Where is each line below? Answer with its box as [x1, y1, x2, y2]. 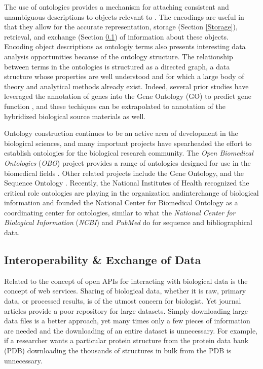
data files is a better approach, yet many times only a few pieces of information [4, 315, 250, 326]
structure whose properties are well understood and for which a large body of [4, 71, 244, 82]
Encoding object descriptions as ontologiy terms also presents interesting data [4, 41, 246, 52]
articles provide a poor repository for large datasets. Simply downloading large [4, 305, 248, 316]
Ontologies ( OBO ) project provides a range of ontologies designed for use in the [4, 157, 251, 168]
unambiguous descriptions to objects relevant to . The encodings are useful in [4, 11, 244, 22]
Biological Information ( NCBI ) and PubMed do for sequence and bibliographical [4, 217, 252, 228]
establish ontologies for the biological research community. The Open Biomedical [4, 147, 253, 158]
